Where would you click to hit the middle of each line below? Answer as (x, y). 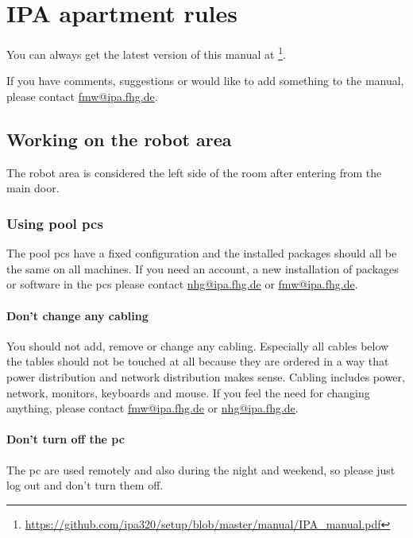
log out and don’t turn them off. (85, 485)
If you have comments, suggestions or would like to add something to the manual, (205, 81)
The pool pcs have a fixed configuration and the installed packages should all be (202, 253)
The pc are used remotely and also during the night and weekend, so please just (201, 469)
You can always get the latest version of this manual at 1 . (146, 53)
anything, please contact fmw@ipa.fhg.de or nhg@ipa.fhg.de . (152, 408)
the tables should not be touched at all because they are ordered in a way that (198, 361)
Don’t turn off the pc (66, 439)
